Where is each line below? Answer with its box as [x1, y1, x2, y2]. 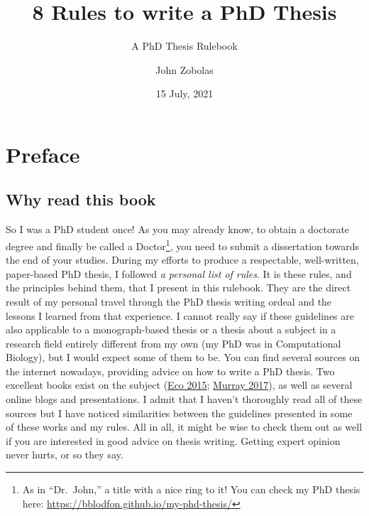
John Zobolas [155, 62, 214, 77]
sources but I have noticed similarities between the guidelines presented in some [6, 405, 353, 420]
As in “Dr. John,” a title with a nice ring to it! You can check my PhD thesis [22, 482, 360, 497]
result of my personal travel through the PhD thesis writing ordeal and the [6, 294, 332, 308]
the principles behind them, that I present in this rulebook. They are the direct [6, 280, 351, 295]
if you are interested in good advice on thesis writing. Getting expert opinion [6, 433, 341, 448]
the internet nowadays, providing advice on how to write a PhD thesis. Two [6, 363, 335, 378]
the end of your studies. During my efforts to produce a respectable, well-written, [6, 252, 359, 267]
